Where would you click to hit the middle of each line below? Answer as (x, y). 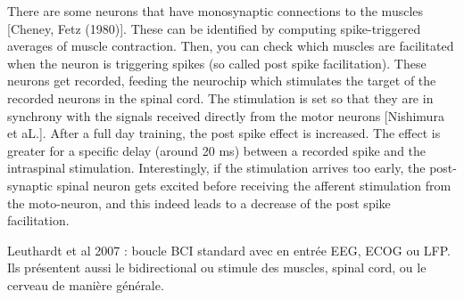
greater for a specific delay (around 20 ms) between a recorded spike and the (217, 150)
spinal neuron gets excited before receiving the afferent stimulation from (254, 185)
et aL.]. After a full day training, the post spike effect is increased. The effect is (224, 133)
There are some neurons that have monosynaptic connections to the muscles (215, 11)
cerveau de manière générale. (86, 284)
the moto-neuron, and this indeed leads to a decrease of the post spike (199, 203)
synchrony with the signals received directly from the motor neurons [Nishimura (226, 115)
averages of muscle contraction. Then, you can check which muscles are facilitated (231, 46)
